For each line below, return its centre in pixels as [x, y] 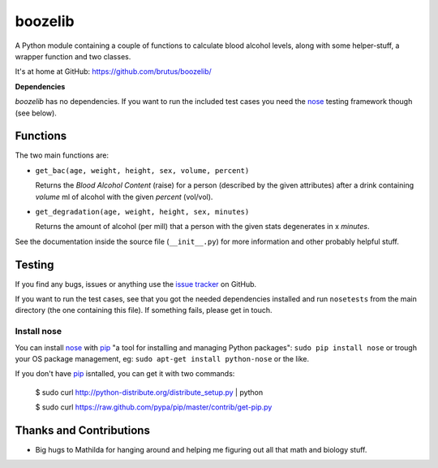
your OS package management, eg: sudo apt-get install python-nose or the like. [162, 358]
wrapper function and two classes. [73, 56]
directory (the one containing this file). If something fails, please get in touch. [144, 310]
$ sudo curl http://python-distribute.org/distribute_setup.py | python [149, 392]
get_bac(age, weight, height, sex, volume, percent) [142, 170]
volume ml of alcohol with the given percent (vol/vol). [124, 197]
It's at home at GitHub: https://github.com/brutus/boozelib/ [114, 71]
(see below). [36, 113]
